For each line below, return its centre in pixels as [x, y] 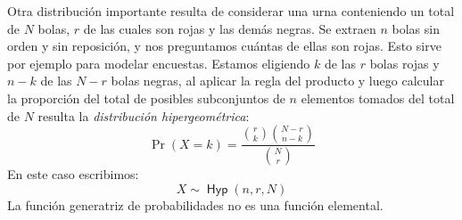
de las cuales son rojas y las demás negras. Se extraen [230, 28]
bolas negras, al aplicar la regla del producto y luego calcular [277, 81]
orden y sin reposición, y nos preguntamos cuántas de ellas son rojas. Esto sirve [224, 46]
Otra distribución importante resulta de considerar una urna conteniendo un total [231, 11]
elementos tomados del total [378, 98]
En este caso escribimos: [73, 174]
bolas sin [416, 28]
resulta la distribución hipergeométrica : [144, 115]
